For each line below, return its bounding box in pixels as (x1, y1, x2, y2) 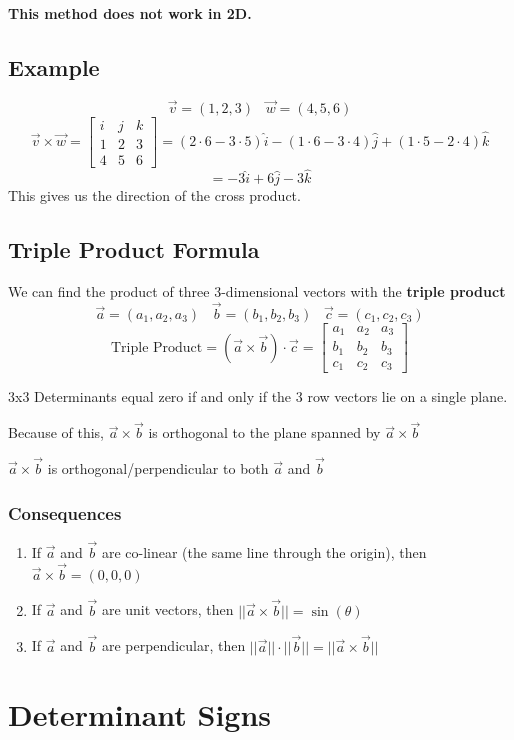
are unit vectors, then (101, 599, 234, 620)
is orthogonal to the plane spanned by (148, 422, 381, 443)
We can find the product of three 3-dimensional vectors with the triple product (8, 281, 506, 302)
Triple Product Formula (8, 234, 260, 265)
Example (8, 51, 100, 82)
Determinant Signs (8, 694, 272, 735)
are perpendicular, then (101, 635, 246, 656)
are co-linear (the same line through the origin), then (101, 542, 427, 563)
